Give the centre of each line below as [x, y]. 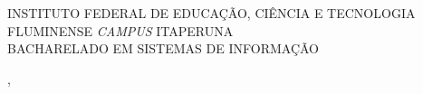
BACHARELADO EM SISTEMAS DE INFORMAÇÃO [163, 48]
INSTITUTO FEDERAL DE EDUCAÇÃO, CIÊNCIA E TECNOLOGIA [211, 13]
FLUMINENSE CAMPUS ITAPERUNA [120, 30]
